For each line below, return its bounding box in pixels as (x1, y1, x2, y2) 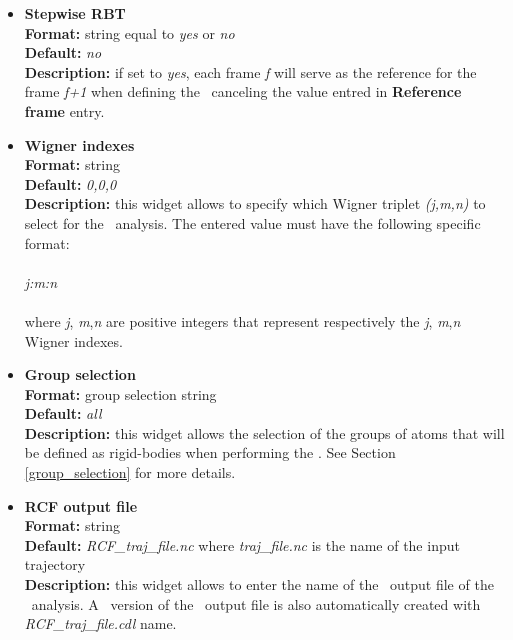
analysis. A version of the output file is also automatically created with (31, 593, 481, 614)
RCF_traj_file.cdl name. (24, 613, 177, 634)
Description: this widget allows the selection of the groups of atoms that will (24, 422, 505, 443)
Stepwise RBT (24, 3, 126, 23)
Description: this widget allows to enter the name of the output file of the (24, 574, 494, 595)
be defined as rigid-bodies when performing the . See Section (24, 442, 396, 463)
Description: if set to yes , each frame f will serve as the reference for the (24, 61, 477, 82)
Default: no (24, 42, 102, 63)
